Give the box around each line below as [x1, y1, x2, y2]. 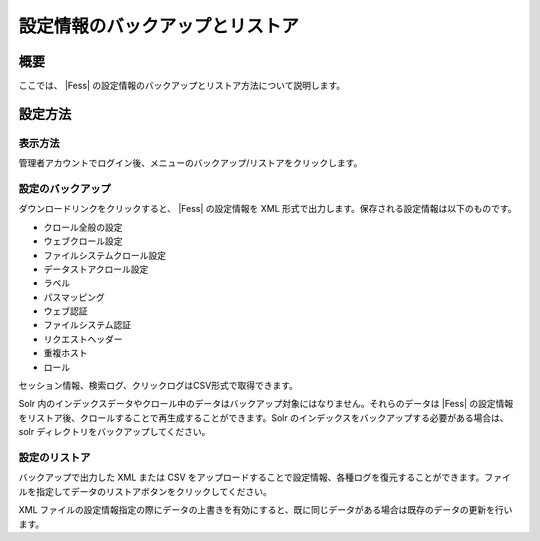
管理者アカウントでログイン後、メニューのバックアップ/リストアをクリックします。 [18, 157, 363, 169]
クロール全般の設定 [43, 221, 123, 233]
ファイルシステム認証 [43, 319, 132, 331]
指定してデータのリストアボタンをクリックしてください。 [35, 485, 272, 497]
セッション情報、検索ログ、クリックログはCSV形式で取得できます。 [18, 380, 299, 392]
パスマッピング [43, 291, 105, 303]
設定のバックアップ [18, 181, 112, 195]
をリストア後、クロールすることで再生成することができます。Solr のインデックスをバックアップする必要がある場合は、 [18, 411, 509, 424]
